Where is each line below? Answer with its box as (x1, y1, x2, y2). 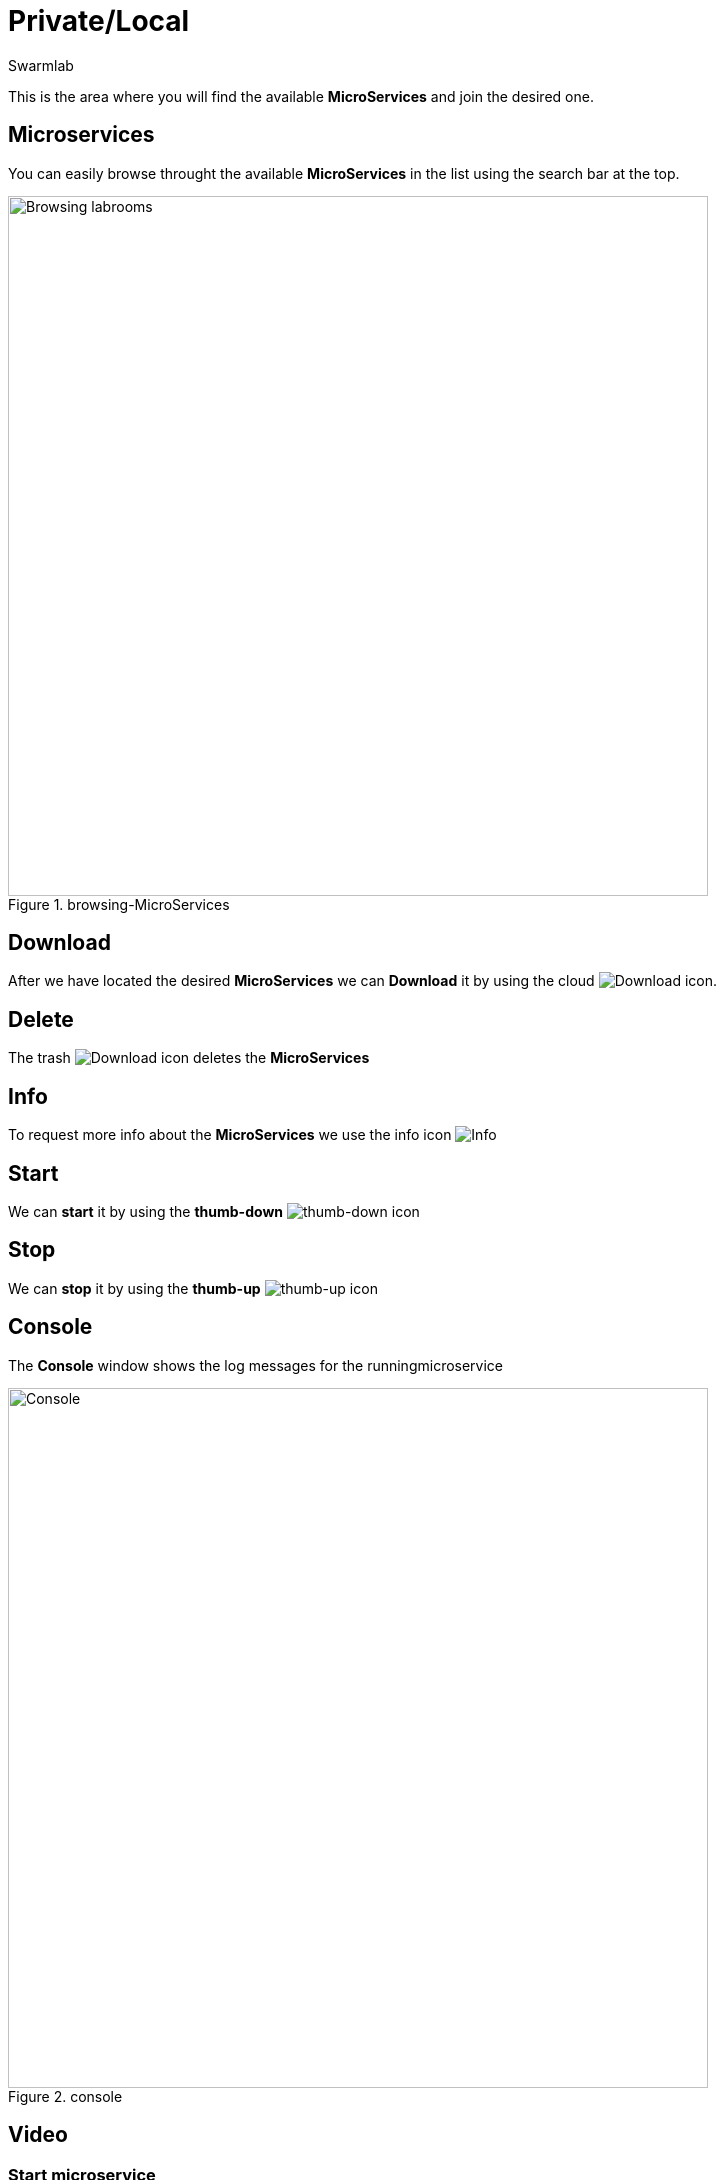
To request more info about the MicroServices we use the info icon (8, 1126, 452, 1144)
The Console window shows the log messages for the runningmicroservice (8, 1356, 504, 1374)
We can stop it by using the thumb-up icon (8, 1279, 378, 1297)
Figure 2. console (8, 2087, 123, 2105)
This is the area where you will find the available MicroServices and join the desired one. (8, 87, 594, 105)
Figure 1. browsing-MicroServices (8, 895, 230, 913)
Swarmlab (8, 56, 74, 74)
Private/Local (8, 4, 190, 38)
